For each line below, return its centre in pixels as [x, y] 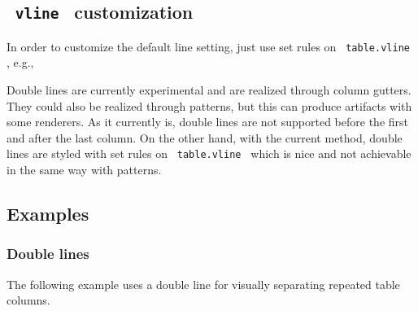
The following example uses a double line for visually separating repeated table [203, 284]
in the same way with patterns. [84, 170]
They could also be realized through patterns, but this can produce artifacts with [209, 105]
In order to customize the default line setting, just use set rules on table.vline [208, 46]
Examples [48, 214]
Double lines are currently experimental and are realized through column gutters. [209, 90]
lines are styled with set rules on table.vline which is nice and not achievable [209, 153]
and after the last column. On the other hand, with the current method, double [205, 137]
